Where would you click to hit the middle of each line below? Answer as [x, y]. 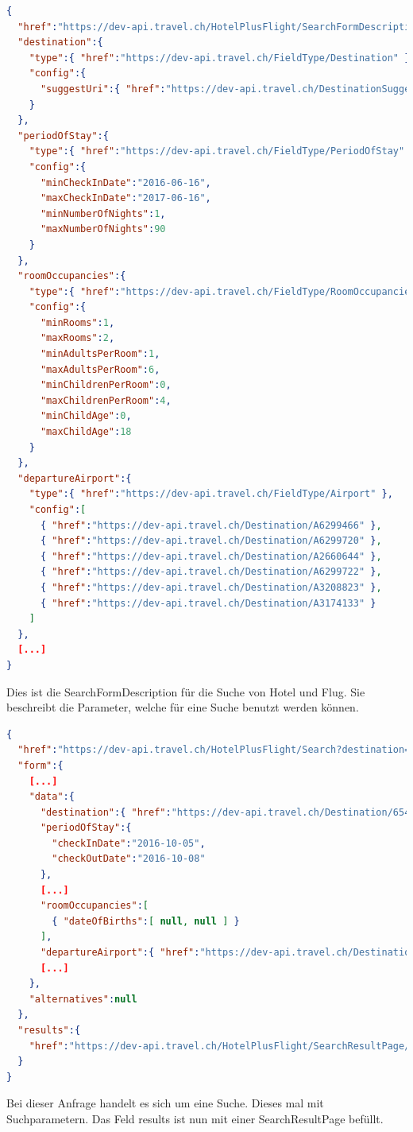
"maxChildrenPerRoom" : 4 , [106, 400]
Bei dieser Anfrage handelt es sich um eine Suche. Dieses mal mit [165, 1103]
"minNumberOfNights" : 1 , [103, 213]
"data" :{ [52, 797]
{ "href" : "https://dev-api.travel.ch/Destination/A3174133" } [208, 603]
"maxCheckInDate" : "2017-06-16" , [125, 198]
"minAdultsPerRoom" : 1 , [100, 354]
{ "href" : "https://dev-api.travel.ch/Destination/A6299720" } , [211, 541]
